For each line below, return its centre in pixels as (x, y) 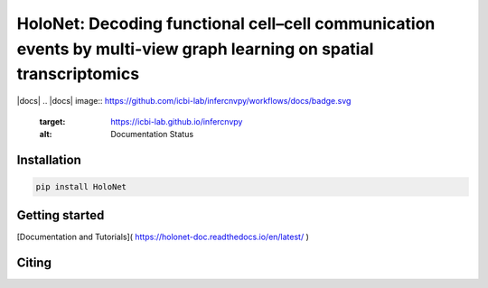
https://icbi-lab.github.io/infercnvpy (177, 121)
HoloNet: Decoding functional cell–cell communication (226, 23)
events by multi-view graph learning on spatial (195, 49)
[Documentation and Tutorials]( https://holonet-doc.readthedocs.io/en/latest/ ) (163, 237)
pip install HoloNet (81, 186)
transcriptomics (78, 74)
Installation (49, 159)
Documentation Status (152, 134)
